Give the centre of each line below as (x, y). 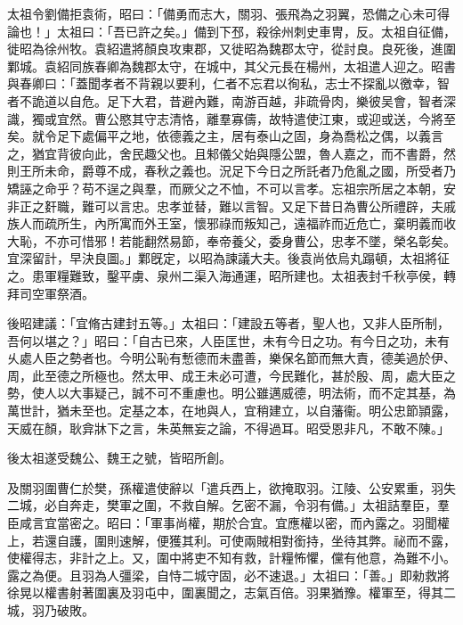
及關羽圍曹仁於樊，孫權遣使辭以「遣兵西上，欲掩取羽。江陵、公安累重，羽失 (231, 487)
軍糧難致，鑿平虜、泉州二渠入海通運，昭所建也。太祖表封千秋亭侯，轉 (250, 275)
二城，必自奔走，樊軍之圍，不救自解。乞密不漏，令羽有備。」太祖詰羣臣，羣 (228, 505)
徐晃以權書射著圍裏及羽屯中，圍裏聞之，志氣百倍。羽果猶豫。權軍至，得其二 (231, 592)
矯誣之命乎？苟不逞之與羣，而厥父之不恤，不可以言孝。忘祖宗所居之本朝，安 (231, 188)
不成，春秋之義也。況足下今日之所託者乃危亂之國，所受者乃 (281, 171)
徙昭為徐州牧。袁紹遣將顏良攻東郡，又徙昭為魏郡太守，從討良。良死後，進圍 (231, 49)
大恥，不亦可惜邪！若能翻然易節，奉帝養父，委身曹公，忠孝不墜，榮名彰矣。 (231, 240)
